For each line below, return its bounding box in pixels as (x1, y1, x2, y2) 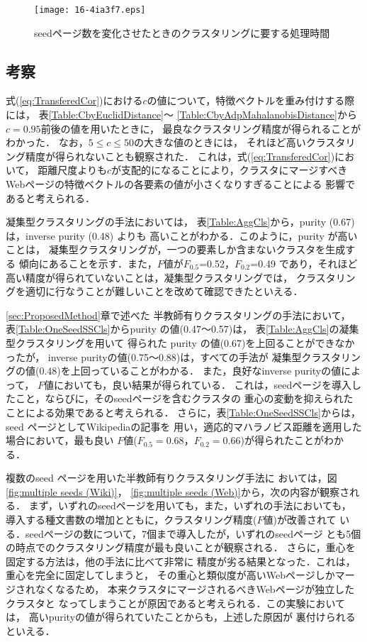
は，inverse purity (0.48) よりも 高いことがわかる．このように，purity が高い (6, 228, 358, 243)
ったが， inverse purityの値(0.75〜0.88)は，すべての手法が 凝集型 (6, 349, 302, 364)
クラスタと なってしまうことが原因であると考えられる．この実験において (6, 595, 346, 610)
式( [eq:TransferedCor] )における (6, 93, 143, 108)
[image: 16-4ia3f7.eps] (34, 5, 146, 15)
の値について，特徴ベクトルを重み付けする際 (147, 93, 355, 108)
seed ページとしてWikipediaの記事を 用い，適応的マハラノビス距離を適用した (6, 419, 362, 433)
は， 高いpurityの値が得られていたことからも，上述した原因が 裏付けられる (6, 609, 356, 624)
